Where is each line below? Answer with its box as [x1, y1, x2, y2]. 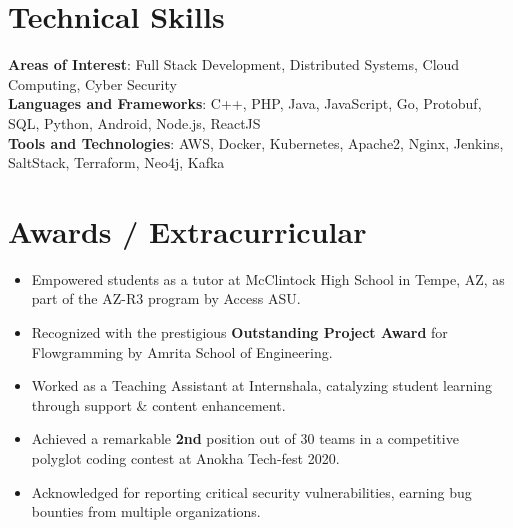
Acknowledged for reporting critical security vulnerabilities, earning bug [31, 481, 472, 502]
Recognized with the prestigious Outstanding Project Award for [31, 322, 448, 342]
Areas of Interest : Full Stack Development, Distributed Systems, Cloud [8, 54, 460, 75]
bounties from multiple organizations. [31, 501, 261, 522]
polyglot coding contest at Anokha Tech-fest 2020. [31, 447, 340, 468]
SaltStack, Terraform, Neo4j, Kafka [8, 152, 225, 173]
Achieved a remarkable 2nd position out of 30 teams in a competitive [31, 428, 459, 449]
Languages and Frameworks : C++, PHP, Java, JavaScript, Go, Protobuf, [8, 93, 482, 114]
